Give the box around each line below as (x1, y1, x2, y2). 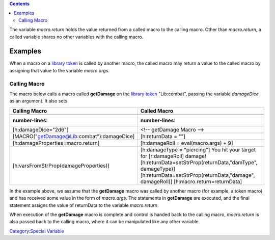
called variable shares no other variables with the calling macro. (9, 34, 144, 40)
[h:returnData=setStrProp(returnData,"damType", (140, 158, 258, 166)
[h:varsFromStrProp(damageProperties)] (12, 162, 109, 169)
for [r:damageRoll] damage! (140, 152, 206, 159)
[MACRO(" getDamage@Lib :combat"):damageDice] (12, 132, 135, 140)
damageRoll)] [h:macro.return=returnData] (140, 178, 242, 185)
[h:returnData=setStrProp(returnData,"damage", (140, 171, 255, 178)
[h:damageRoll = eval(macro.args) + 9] (140, 139, 234, 146)
